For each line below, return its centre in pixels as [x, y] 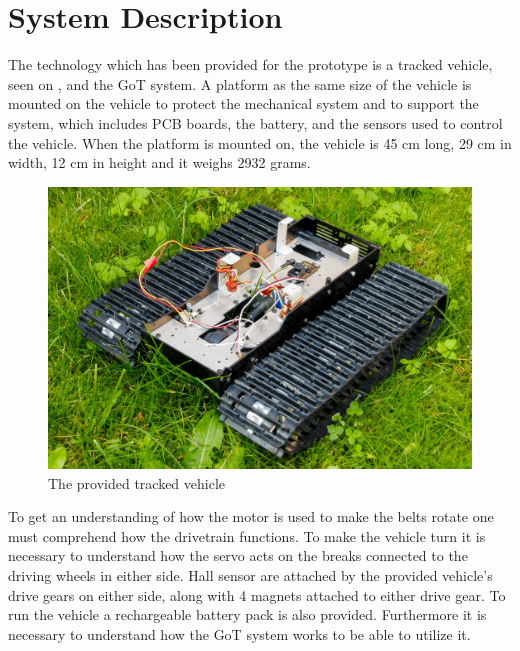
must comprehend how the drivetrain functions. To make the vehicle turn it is [247, 535]
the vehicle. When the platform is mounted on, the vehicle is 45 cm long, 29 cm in [260, 142]
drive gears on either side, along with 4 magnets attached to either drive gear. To [257, 594]
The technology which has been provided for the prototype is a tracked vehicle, [250, 64]
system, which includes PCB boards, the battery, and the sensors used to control [255, 122]
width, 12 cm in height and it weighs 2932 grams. [159, 162]
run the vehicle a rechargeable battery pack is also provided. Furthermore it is [247, 614]
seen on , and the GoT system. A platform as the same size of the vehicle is [240, 83]
